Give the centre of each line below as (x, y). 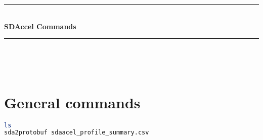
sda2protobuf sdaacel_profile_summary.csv (77, 133)
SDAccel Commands (40, 26)
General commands (72, 102)
